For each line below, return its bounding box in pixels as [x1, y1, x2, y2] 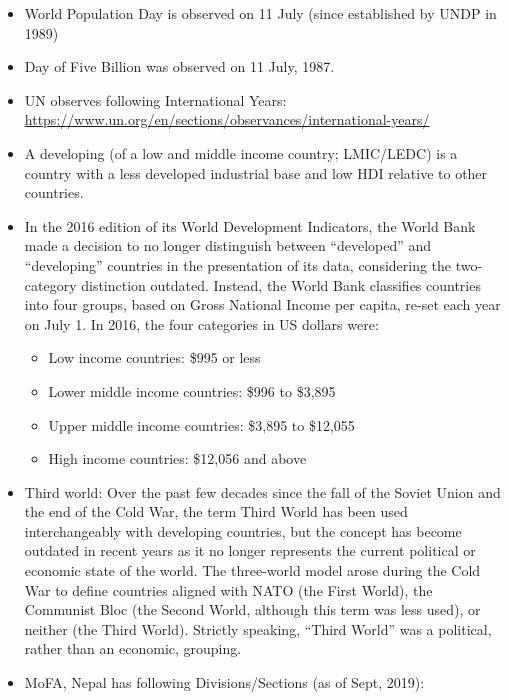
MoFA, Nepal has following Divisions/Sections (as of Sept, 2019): [24, 672, 425, 693]
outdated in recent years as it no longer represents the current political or [24, 540, 476, 561]
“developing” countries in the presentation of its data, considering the [24, 254, 452, 275]
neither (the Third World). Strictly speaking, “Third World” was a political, [24, 618, 492, 639]
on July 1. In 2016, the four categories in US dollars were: [24, 313, 379, 334]
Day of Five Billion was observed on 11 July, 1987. [24, 56, 335, 77]
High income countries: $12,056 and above [48, 448, 307, 469]
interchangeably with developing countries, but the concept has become [24, 520, 462, 541]
